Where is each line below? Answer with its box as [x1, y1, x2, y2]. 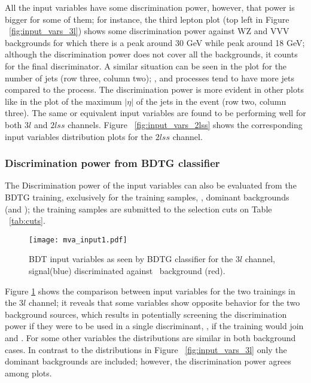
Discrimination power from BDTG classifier [5, 156, 220, 171]
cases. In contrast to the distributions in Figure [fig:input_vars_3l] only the [5, 343, 287, 355]
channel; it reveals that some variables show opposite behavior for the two [28, 296, 300, 309]
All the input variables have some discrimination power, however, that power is [5, 1, 295, 13]
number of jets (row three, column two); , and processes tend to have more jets [5, 71, 294, 84]
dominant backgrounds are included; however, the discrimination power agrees [5, 355, 291, 367]
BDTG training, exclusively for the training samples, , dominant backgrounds [5, 190, 289, 203]
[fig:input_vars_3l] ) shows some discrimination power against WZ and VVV [9, 25, 289, 37]
